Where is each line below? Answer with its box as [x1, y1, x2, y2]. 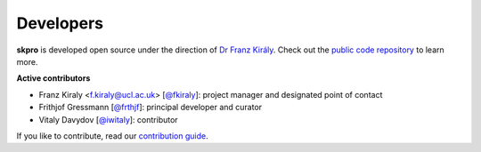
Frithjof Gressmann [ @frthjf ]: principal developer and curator [38, 102, 263, 113]
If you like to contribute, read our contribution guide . [16, 130, 208, 141]
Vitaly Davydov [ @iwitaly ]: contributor [38, 114, 178, 124]
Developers [16, 13, 104, 33]
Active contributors [16, 73, 91, 84]
